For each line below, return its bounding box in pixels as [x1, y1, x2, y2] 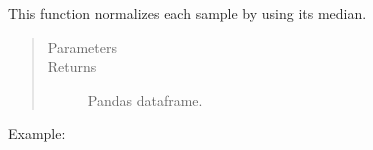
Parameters [47, 36, 117, 57]
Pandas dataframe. [87, 89, 203, 110]
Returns [47, 56, 97, 77]
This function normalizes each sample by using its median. [8, 3, 367, 23]
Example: [8, 123, 66, 144]
